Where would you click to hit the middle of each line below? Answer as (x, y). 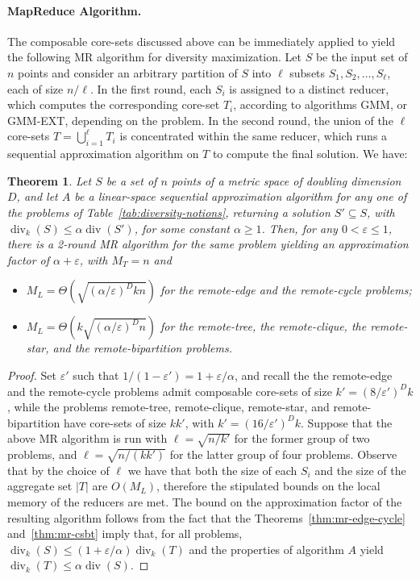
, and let (37, 196)
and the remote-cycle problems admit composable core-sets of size (170, 391)
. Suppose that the (347, 422)
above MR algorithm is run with (87, 438)
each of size (35, 88)
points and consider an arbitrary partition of (128, 72)
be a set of (131, 180)
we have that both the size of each (212, 470)
